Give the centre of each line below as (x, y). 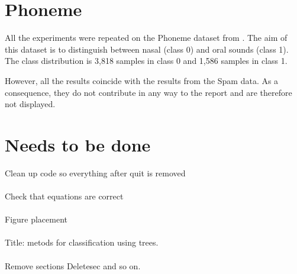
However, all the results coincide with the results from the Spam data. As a (142, 80)
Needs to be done (78, 144)
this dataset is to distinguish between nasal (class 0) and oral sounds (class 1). (147, 49)
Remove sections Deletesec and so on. (73, 265)
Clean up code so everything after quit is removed (95, 173)
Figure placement (36, 219)
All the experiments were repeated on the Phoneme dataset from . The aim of (146, 38)
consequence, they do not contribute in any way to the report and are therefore (148, 92)
